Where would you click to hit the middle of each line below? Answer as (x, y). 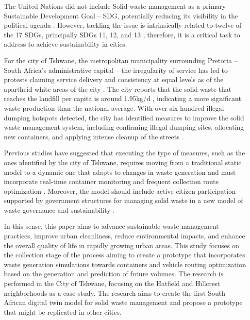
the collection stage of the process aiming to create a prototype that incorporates (125, 255)
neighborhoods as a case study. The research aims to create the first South (115, 293)
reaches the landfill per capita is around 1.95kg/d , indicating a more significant (123, 98)
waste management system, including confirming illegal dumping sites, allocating (124, 127)
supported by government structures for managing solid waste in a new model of (124, 200)
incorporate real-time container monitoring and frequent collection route (111, 181)
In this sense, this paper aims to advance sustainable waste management (111, 226)
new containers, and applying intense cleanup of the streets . (94, 136)
